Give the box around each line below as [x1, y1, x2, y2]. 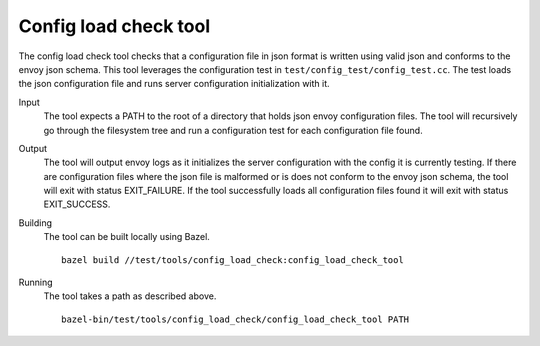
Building [18, 216, 53, 229]
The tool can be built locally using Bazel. [43, 231, 210, 243]
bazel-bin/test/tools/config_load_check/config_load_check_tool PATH [61, 313, 410, 325]
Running [18, 276, 54, 289]
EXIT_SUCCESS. [43, 198, 111, 210]
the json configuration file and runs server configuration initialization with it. [18, 78, 330, 90]
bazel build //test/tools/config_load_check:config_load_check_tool [61, 254, 404, 265]
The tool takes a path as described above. [43, 290, 217, 302]
